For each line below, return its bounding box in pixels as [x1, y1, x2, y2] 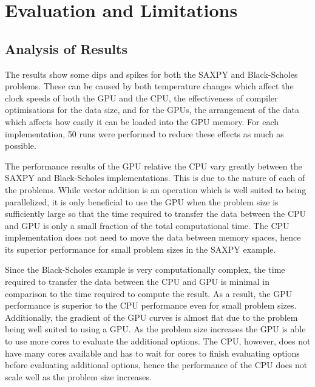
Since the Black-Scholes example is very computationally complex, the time [5, 263, 285, 276]
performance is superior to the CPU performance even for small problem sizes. [5, 299, 297, 312]
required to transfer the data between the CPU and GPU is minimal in [5, 275, 269, 288]
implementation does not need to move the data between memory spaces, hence [5, 231, 301, 244]
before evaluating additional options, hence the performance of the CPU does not [5, 358, 308, 371]
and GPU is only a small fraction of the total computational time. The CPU [5, 219, 290, 231]
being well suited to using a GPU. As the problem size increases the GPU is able [5, 323, 306, 335]
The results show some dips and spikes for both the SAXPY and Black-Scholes [5, 67, 298, 80]
